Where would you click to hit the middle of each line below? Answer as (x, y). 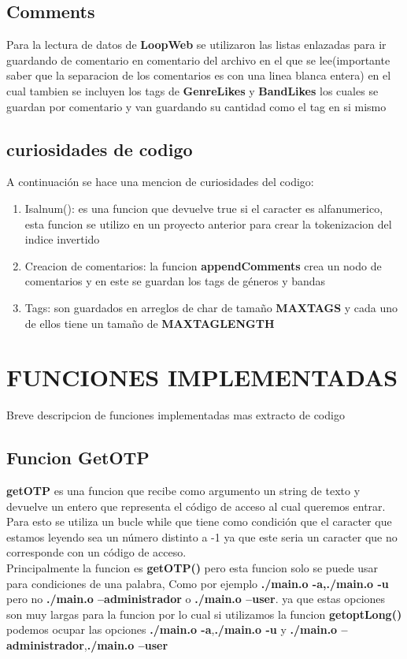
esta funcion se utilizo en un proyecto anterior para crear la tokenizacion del (208, 223)
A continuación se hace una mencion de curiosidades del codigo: (160, 182)
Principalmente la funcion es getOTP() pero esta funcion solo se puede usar (192, 568)
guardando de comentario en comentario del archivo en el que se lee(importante (198, 60)
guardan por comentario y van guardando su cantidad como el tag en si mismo (196, 106)
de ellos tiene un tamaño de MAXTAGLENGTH (150, 323)
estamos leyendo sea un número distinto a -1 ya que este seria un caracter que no (202, 536)
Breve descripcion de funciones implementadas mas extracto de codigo (176, 415)
